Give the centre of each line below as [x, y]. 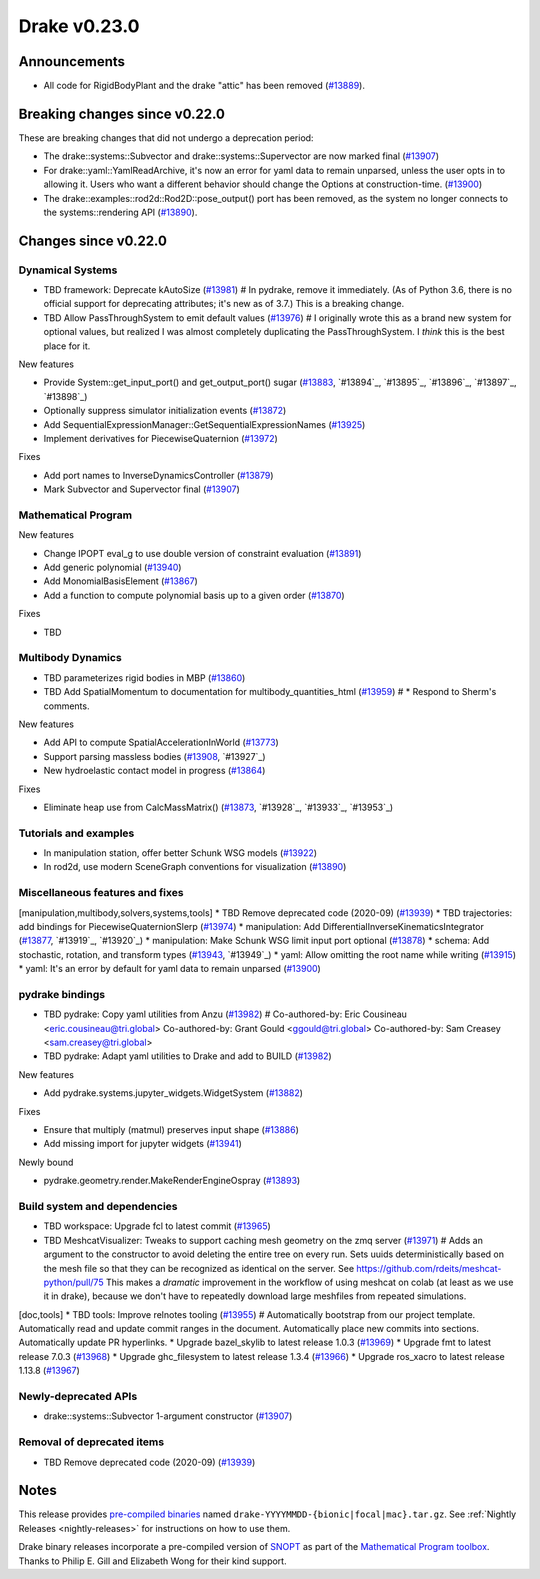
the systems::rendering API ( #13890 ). [120, 212]
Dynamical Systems [68, 270]
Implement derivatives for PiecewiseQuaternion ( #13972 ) [161, 438]
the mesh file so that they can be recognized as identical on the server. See [199, 1268]
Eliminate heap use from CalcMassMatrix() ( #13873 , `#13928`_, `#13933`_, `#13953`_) [218, 807]
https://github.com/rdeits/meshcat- [429, 1268]
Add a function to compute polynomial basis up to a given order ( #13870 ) [194, 595]
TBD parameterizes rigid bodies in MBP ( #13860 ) [144, 677]
